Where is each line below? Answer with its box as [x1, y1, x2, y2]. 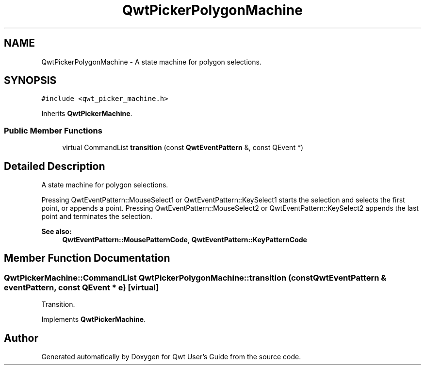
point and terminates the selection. [41, 212, 152, 221]
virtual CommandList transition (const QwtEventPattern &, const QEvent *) [62, 143, 304, 152]
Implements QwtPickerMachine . [41, 315, 146, 324]
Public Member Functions [4, 125, 102, 135]
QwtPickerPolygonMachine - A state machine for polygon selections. [41, 57, 262, 66]
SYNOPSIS [4, 74, 57, 87]
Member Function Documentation [4, 252, 170, 265]
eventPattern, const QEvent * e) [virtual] [4, 282, 159, 292]
